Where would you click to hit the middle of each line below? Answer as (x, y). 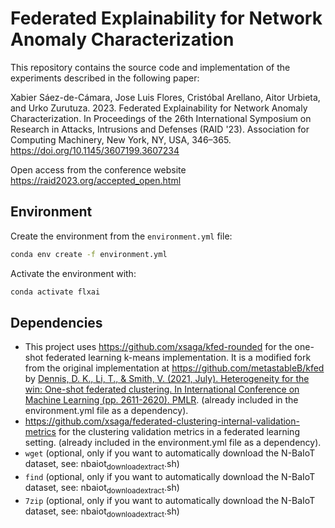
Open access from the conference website (98, 169)
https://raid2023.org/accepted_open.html (96, 180)
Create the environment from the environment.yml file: (121, 236)
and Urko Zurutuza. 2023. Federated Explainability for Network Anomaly (159, 108)
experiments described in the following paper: (105, 78)
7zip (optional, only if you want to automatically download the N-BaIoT (170, 500)
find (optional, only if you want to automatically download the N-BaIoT (170, 477)
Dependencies (56, 322)
